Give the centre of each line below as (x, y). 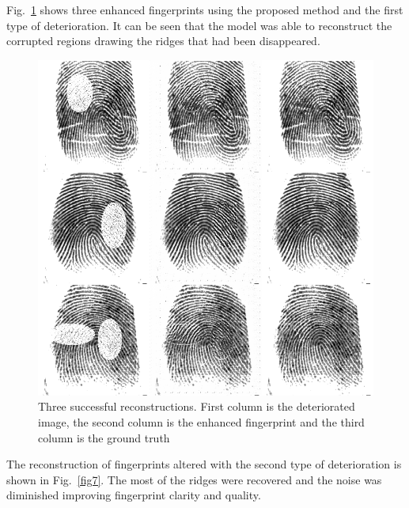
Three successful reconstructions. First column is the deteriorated (197, 406)
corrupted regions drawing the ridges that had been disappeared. (163, 41)
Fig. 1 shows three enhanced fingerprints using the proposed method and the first (205, 9)
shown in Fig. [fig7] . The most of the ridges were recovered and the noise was (194, 479)
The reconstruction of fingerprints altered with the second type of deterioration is (204, 464)
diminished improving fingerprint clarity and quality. (134, 495)
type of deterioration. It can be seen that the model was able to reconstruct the (199, 25)
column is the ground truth (104, 437)
